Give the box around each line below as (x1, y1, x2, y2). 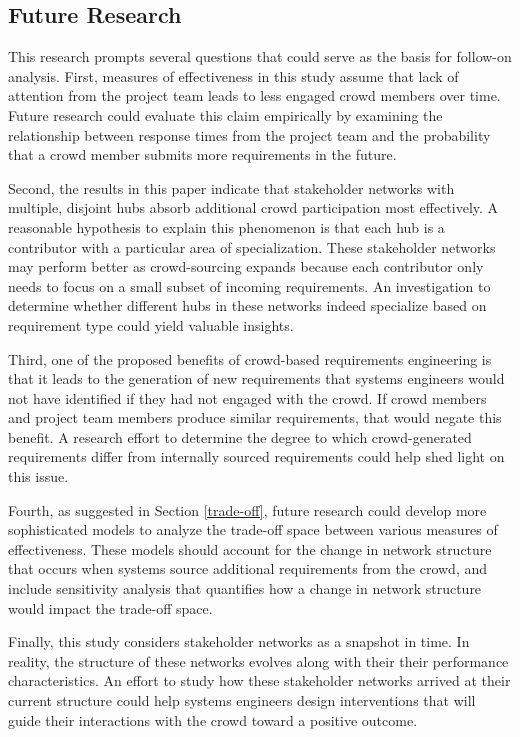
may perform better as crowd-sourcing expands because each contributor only (8, 256, 484, 277)
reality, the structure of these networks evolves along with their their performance (8, 650, 509, 671)
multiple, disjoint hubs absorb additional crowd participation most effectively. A (8, 197, 499, 218)
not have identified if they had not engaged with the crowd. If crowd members (8, 387, 487, 408)
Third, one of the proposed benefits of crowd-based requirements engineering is (8, 348, 492, 369)
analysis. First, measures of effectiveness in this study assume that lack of (8, 65, 459, 86)
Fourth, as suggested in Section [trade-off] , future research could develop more (8, 499, 487, 520)
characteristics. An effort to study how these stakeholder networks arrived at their (8, 670, 511, 691)
